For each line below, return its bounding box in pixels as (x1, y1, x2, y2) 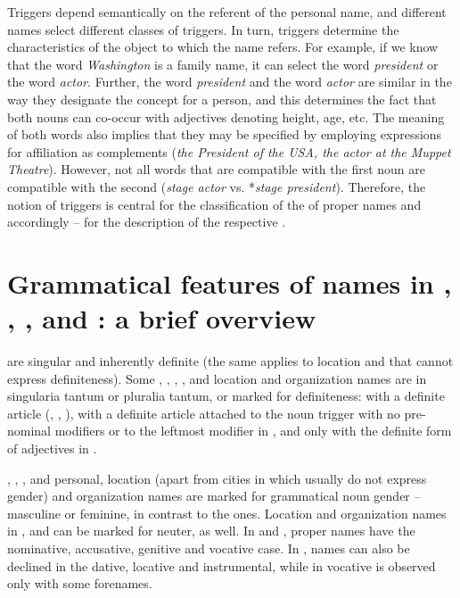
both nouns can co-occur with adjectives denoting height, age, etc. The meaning (7, 107, 445, 126)
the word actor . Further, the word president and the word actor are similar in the (7, 72, 452, 91)
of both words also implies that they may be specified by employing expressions (7, 125, 442, 144)
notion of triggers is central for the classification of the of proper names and (7, 195, 422, 213)
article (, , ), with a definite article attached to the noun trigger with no (7, 403, 400, 422)
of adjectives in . (7, 439, 97, 457)
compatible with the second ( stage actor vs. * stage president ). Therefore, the (7, 177, 426, 195)
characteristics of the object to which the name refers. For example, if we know (7, 37, 439, 56)
